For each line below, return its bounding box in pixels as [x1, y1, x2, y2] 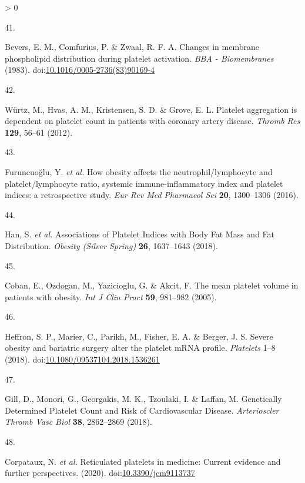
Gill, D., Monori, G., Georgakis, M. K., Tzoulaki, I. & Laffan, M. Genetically [5, 393, 282, 405]
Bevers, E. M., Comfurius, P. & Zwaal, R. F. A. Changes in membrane [5, 41, 259, 53]
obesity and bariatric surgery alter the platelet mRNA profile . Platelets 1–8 [5, 341, 276, 354]
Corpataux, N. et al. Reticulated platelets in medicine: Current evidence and [5, 455, 281, 467]
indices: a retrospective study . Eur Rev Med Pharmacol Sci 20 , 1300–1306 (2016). [5, 189, 299, 201]
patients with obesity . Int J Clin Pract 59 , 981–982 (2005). [5, 290, 217, 303]
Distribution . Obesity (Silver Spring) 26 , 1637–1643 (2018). [5, 239, 218, 251]
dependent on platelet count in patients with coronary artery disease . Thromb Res [5, 115, 300, 127]
